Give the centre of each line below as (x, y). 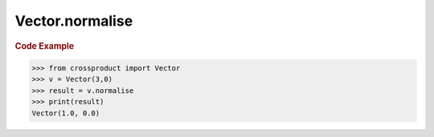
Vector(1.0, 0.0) (66, 113)
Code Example (45, 46)
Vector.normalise (74, 21)
